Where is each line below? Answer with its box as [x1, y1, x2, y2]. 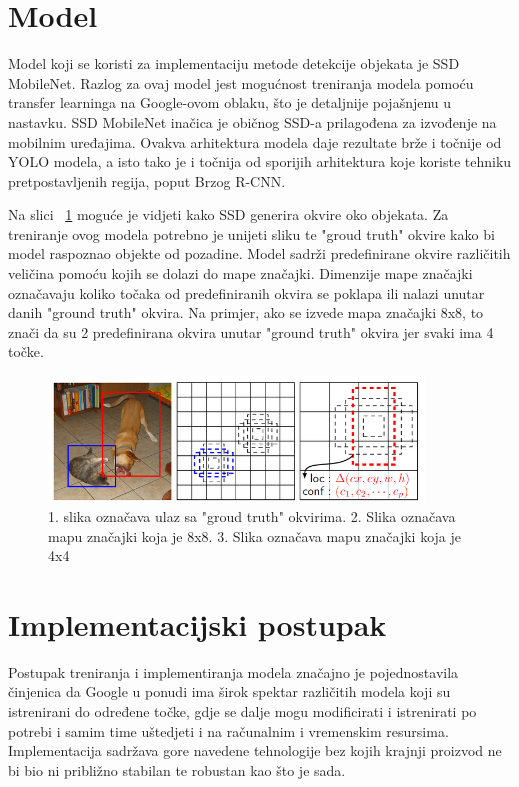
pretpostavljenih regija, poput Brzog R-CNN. [8, 170, 286, 191]
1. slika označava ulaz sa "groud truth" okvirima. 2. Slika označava [48, 505, 456, 526]
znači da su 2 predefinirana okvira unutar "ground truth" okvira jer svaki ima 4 [8, 321, 494, 342]
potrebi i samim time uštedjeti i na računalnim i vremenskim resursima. [8, 720, 449, 741]
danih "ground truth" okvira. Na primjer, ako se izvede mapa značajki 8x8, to [8, 302, 484, 323]
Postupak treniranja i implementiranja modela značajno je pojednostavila [8, 661, 459, 682]
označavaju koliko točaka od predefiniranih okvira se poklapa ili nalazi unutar [8, 282, 485, 303]
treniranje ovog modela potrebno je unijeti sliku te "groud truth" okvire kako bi [8, 223, 495, 244]
